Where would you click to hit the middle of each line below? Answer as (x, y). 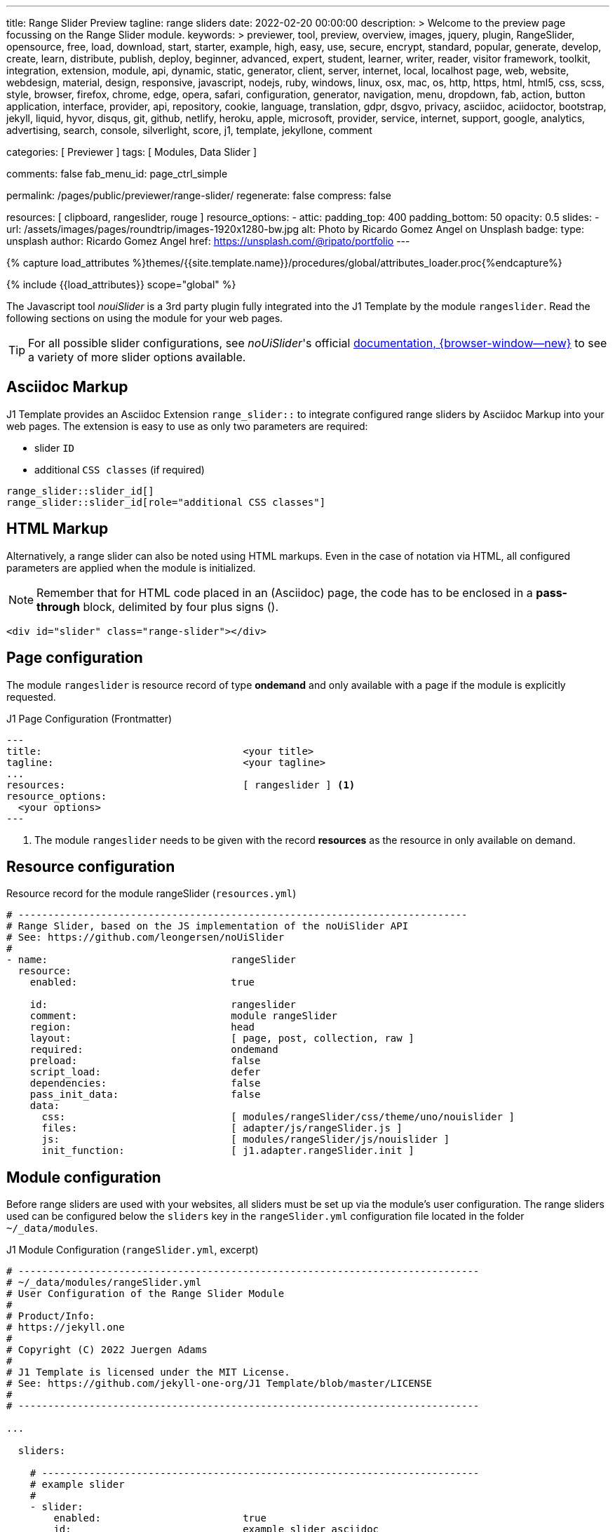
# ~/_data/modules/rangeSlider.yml (104, 1283)
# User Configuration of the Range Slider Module (146, 1294)
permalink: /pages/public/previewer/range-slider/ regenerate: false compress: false (199, 195)
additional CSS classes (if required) (120, 469)
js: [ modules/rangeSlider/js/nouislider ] (246, 1140)
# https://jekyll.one (66, 1328)
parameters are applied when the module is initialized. (131, 567)
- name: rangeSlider (151, 960)
